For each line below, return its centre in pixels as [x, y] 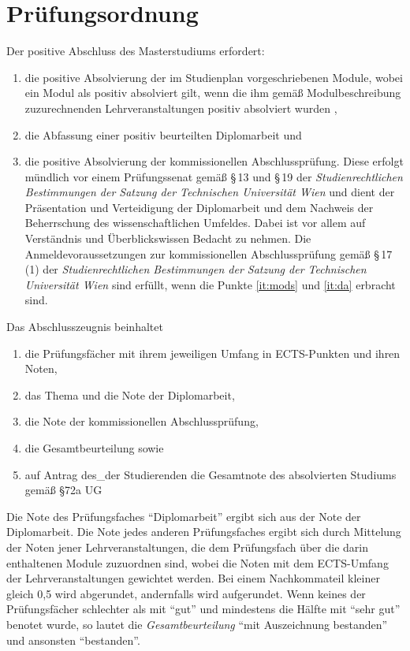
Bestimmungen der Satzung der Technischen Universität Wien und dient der [210, 192]
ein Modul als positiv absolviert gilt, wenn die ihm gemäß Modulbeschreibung [213, 93]
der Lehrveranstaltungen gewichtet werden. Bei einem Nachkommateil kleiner [193, 578]
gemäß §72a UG [63, 490]
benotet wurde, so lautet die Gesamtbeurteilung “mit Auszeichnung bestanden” [197, 624]
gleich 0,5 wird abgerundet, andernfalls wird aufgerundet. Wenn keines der [186, 593]
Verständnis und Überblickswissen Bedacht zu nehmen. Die [168, 238]
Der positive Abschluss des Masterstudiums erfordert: [136, 51]
